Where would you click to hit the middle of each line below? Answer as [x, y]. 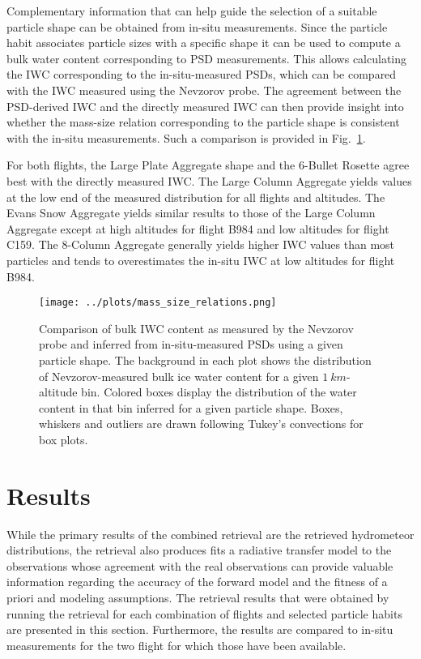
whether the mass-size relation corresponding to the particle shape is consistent [203, 122]
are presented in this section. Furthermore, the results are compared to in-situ [200, 629]
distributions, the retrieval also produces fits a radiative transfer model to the [199, 550]
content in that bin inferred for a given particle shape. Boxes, [191, 407]
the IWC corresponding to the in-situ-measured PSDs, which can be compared [202, 74]
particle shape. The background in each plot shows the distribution [205, 359]
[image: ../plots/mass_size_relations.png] [158, 303]
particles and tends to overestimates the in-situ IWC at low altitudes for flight [201, 260]
